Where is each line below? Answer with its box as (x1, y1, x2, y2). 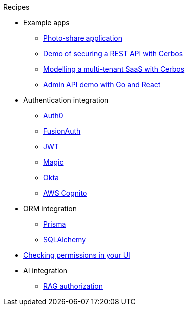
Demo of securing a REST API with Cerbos (43, 49, 183, 58)
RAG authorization (43, 282, 103, 290)
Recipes (3, 3, 30, 11)
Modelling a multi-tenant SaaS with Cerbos (43, 65, 185, 73)
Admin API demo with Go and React (43, 80, 161, 89)
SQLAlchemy (43, 235, 86, 244)
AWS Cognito (43, 189, 87, 197)
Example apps (23, 18, 70, 27)
